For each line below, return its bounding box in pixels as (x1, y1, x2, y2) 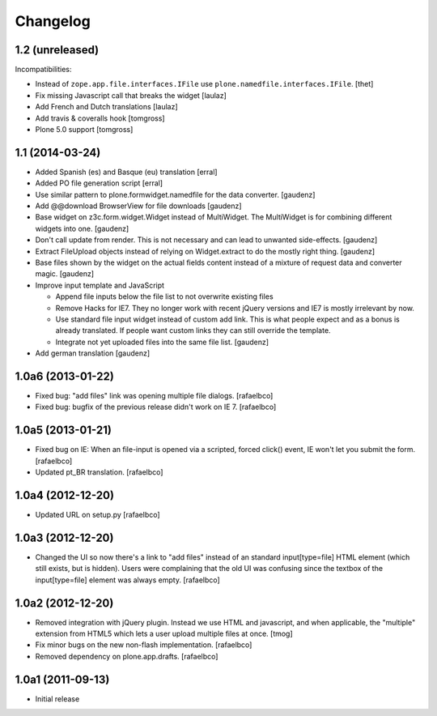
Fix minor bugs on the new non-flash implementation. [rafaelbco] (35, 640, 252, 650)
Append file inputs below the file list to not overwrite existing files (55, 292, 274, 301)
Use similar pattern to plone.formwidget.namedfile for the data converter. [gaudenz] (35, 190, 316, 199)
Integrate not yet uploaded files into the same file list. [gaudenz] (55, 337, 269, 347)
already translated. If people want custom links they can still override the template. (55, 326, 331, 335)
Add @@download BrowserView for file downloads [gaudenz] (35, 201, 242, 211)
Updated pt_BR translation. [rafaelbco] (35, 467, 163, 477)
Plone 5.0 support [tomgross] (35, 125, 134, 134)
